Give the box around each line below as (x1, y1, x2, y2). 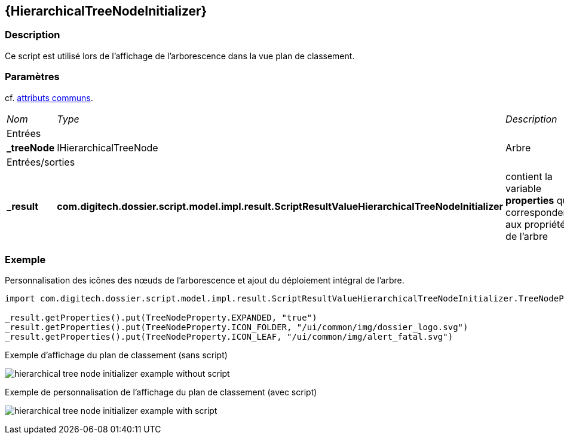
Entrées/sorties (7, 156, 75, 168)
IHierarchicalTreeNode (57, 141, 158, 154)
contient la (505, 170, 553, 182)
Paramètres (5, 71, 60, 83)
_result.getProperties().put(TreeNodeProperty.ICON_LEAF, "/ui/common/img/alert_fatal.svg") (5, 332, 453, 342)
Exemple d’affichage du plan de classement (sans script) (5, 350, 228, 361)
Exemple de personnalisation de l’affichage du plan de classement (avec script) (5, 387, 317, 398)
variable (505, 182, 542, 194)
